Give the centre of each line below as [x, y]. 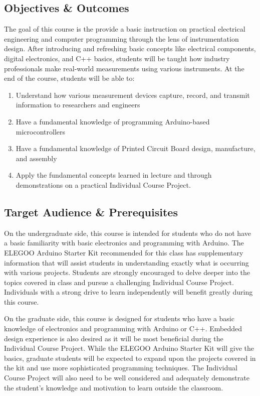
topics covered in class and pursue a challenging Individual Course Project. [119, 282]
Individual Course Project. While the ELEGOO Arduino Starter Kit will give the [129, 348]
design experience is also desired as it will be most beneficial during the [114, 338]
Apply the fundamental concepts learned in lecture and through [114, 175]
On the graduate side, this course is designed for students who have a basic [119, 318]
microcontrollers [40, 131]
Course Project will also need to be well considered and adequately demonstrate [127, 378]
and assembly [36, 158]
